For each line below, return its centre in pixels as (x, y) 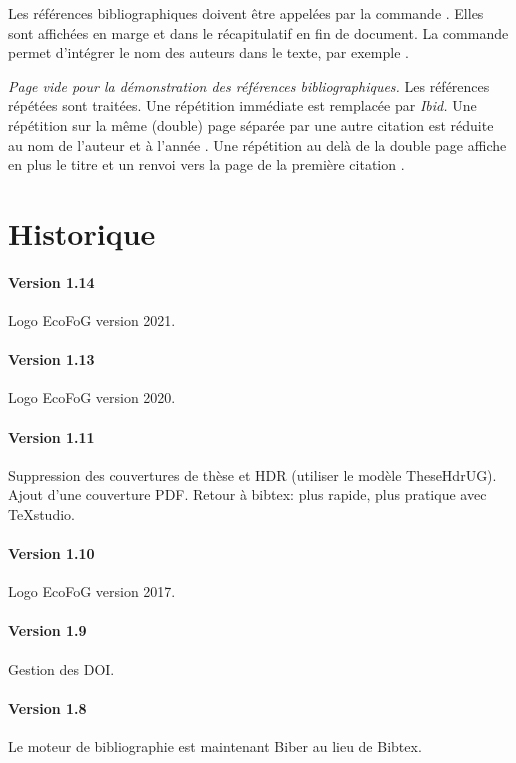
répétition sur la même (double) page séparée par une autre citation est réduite (251, 124)
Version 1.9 (47, 630)
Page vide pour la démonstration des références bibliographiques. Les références (249, 85)
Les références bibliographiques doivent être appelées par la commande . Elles (246, 13)
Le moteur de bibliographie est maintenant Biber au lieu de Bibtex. (215, 746)
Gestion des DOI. (61, 668)
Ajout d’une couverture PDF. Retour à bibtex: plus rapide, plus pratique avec (247, 494)
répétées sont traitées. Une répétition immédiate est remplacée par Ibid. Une (242, 105)
